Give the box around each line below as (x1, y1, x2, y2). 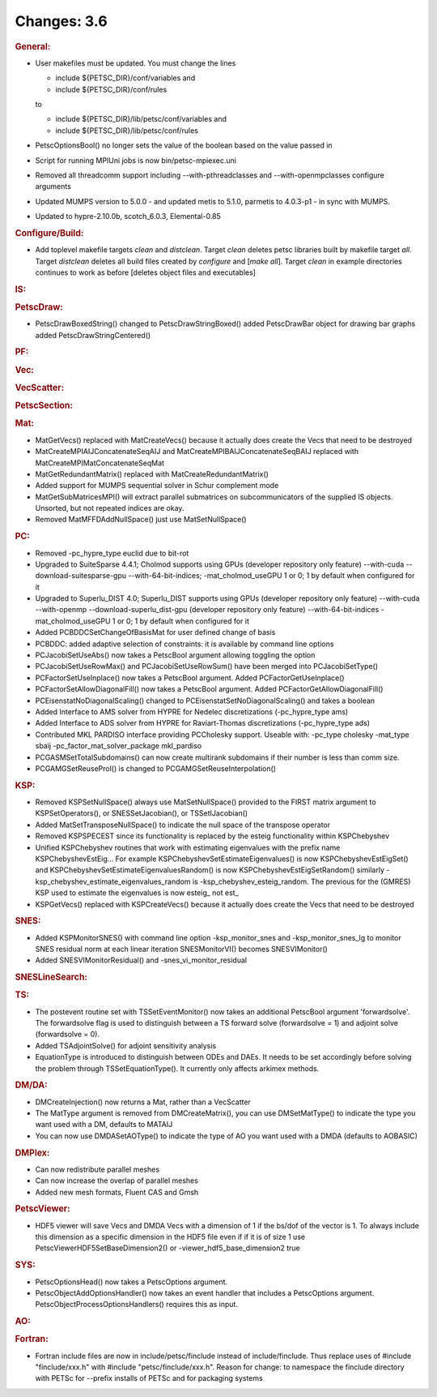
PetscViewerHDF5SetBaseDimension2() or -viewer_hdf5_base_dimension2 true (35, 1243, 300, 1253)
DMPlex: (15, 1147, 50, 1159)
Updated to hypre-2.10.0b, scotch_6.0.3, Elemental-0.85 (35, 212, 222, 221)
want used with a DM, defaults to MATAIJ (35, 1120, 173, 1129)
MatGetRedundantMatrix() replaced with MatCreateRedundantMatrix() (35, 469, 269, 478)
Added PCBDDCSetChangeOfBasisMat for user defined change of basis (35, 628, 276, 637)
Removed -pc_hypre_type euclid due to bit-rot (35, 548, 189, 558)
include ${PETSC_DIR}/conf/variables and (55, 73, 196, 83)
